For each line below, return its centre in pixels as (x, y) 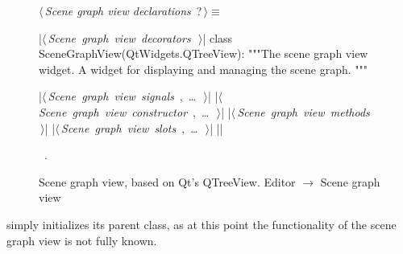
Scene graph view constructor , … (124, 111)
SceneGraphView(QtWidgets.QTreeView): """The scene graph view (204, 53)
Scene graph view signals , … (122, 96)
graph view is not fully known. (82, 240)
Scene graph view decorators (119, 37)
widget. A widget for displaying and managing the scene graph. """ (203, 69)
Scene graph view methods (303, 111)
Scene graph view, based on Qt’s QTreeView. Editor (167, 181)
